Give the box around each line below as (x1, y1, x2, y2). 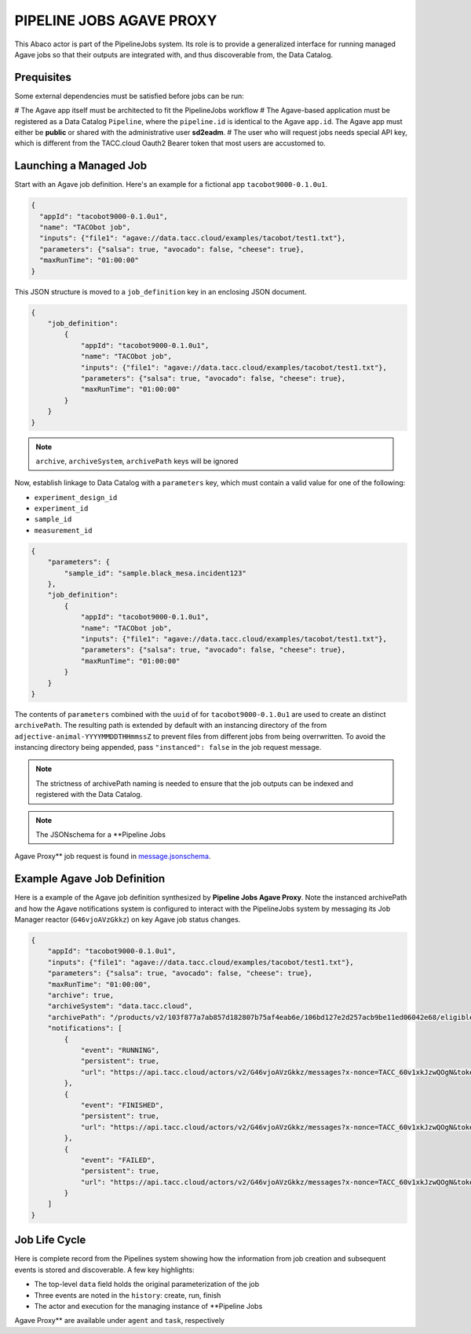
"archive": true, (47, 991, 115, 1000)
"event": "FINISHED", (80, 1100, 164, 1109)
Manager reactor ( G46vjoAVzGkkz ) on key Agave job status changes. (14, 915, 241, 924)
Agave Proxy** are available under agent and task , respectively (14, 1316, 225, 1325)
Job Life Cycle (14, 1233, 86, 1247)
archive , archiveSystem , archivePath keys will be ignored (35, 456, 239, 466)
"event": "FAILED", (80, 1155, 156, 1164)
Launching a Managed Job (14, 159, 148, 173)
